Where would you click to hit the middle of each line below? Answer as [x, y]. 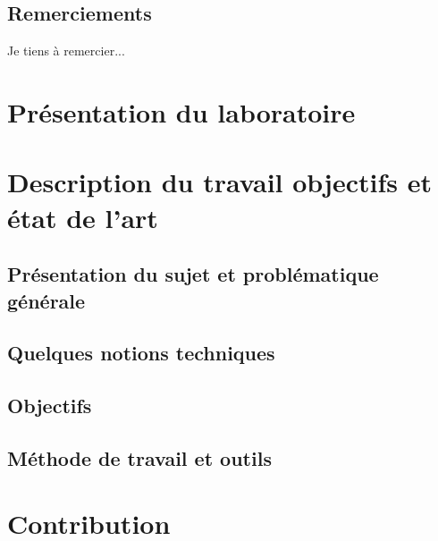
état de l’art [83, 217]
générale [46, 300]
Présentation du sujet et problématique [193, 274]
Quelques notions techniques [141, 353]
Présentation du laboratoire [181, 111]
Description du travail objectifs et [219, 182]
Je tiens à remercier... [66, 51]
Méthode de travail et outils [139, 457]
